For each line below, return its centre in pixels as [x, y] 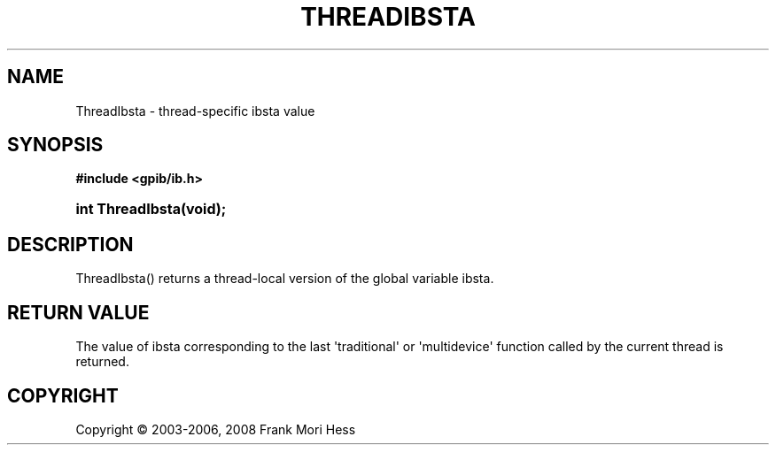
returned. [102, 362]
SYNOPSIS [55, 145]
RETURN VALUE [78, 312]
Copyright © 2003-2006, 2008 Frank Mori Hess [216, 429]
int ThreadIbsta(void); [151, 209]
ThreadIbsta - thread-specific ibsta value [195, 111]
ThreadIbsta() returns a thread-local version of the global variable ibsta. [285, 279]
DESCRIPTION [70, 244]
